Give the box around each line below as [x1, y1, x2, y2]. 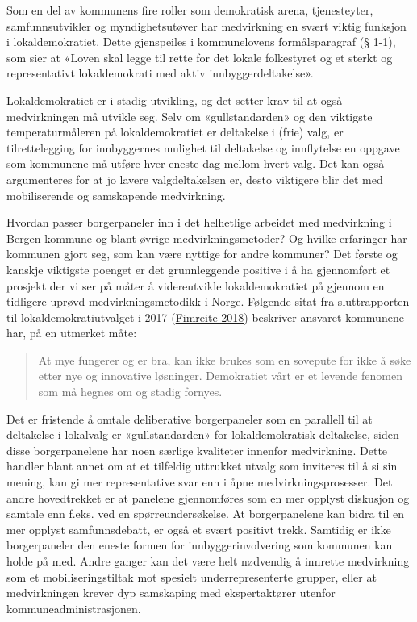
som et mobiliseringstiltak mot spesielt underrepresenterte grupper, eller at [6, 568, 377, 585]
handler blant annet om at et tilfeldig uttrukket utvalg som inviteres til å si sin [6, 457, 398, 474]
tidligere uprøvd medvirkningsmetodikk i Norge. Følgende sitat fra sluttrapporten [6, 293, 410, 310]
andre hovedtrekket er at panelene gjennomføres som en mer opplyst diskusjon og [6, 489, 410, 506]
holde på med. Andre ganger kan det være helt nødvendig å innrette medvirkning [6, 553, 410, 569]
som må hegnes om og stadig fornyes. [38, 383, 223, 400]
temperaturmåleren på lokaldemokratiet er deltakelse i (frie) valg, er [6, 123, 344, 140]
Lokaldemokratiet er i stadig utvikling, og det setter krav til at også [6, 91, 343, 108]
